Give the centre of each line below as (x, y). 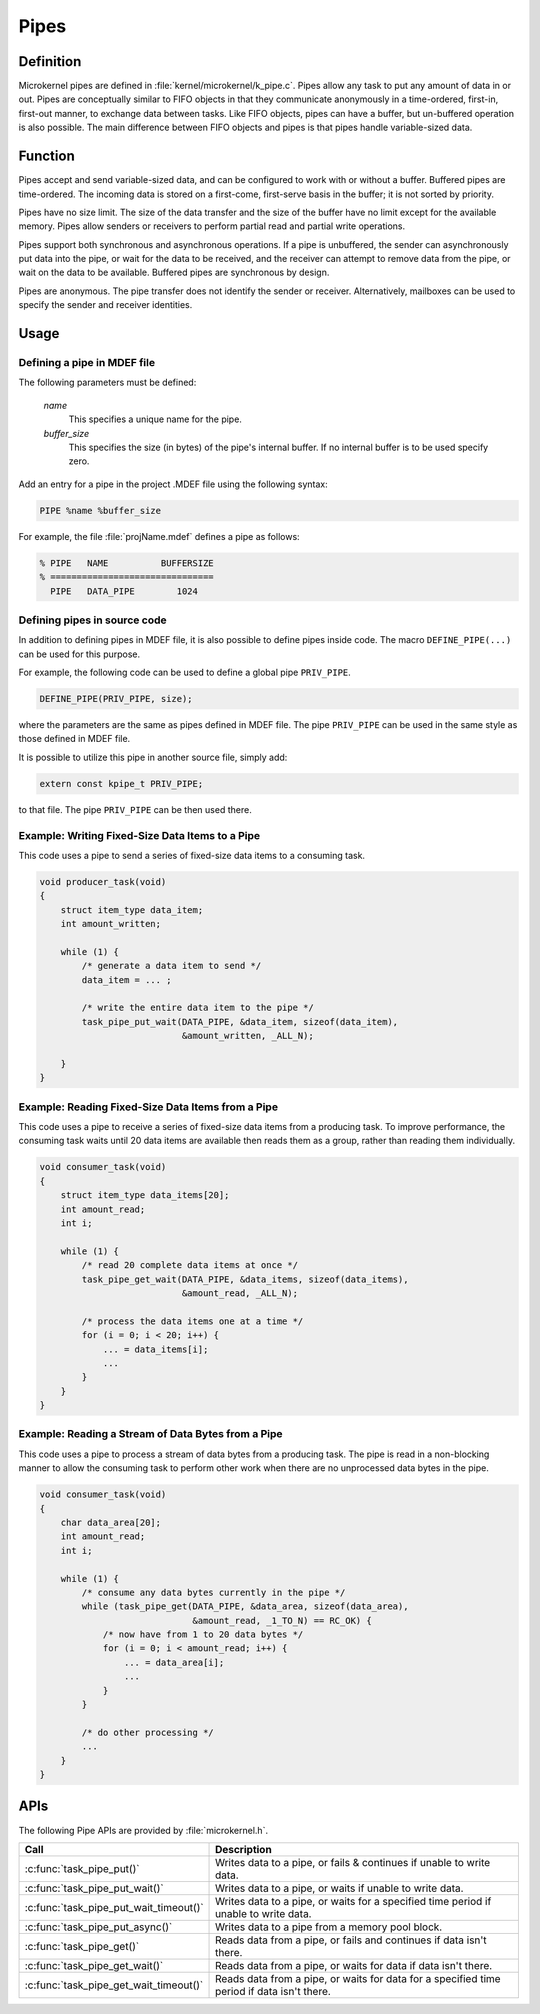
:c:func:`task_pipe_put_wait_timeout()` (114, 1907)
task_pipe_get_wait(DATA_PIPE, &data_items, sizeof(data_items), (245, 1279)
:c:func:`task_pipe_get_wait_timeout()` (114, 1985)
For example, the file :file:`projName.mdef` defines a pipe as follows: (159, 536)
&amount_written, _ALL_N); (247, 1036)
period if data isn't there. (273, 1991)
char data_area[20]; (111, 1522)
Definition (50, 61)
